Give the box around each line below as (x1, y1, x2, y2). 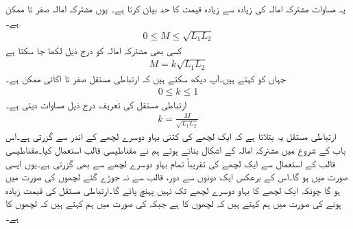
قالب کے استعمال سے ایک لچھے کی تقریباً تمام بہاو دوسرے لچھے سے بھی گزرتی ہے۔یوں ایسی (5, 156, 335, 170)
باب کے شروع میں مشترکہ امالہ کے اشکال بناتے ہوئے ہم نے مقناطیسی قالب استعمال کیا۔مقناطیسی (5, 143, 346, 156)
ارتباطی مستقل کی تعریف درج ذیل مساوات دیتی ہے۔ (5, 97, 187, 111)
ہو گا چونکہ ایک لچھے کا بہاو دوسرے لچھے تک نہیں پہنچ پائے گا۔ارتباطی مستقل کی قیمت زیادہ (5, 182, 341, 197)
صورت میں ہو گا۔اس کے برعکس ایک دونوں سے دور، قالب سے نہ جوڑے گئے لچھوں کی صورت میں (5, 169, 348, 184)
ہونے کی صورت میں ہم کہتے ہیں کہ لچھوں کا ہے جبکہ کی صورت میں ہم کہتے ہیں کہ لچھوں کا (5, 196, 341, 210)
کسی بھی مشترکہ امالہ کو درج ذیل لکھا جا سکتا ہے (5, 43, 182, 57)
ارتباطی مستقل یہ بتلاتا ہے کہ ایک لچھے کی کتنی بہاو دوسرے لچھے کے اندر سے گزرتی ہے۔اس (5, 129, 337, 143)
